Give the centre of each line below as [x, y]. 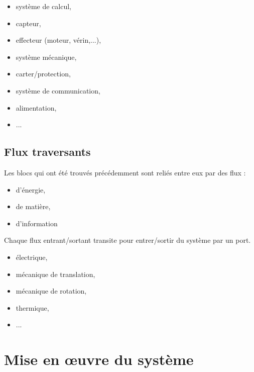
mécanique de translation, [55, 274]
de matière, [33, 206]
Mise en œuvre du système [99, 359]
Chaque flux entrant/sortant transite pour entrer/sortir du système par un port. [128, 240]
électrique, [32, 257]
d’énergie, [31, 189]
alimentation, [36, 107]
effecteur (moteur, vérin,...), [58, 40]
